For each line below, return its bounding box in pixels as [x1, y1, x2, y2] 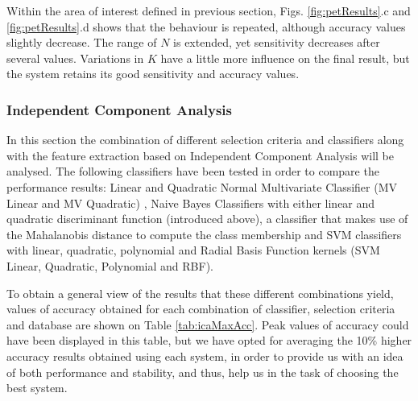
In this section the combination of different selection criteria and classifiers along [6, 131, 404, 148]
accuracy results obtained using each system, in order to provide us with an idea [6, 347, 404, 364]
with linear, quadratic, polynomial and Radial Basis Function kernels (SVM [6, 242, 380, 258]
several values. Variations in [6, 49, 144, 66]
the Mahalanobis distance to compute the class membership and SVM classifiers [6, 225, 402, 242]
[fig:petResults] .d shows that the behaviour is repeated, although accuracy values [6, 18, 406, 35]
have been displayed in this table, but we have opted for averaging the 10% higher [6, 332, 412, 349]
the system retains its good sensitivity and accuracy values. [6, 65, 300, 82]
